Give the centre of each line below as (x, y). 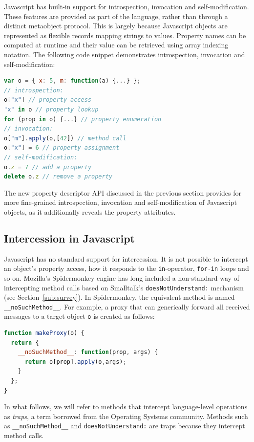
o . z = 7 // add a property (48, 167)
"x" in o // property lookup (51, 109)
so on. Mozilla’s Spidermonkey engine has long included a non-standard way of (122, 277)
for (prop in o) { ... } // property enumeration (83, 119)
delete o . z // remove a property (58, 177)
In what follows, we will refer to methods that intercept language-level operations (126, 407)
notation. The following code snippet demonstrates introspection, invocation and (125, 54)
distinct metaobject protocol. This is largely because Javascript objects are (116, 26)
